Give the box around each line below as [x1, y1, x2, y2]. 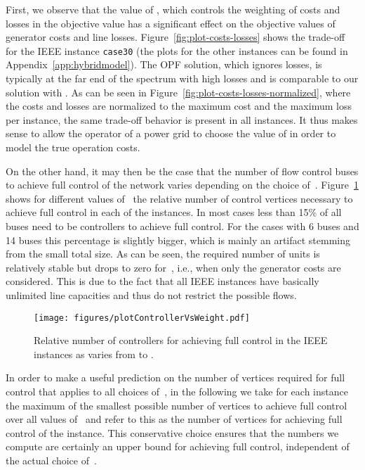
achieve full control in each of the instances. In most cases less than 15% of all [6, 205, 342, 220]
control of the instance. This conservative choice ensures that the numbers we [6, 425, 339, 440]
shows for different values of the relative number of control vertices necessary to [6, 191, 353, 205]
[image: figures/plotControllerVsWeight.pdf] [34, 312, 250, 323]
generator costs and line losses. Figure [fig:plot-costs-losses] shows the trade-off [6, 30, 345, 44]
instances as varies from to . [34, 346, 154, 361]
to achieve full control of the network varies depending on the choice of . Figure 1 [6, 177, 359, 192]
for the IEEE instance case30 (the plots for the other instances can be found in [6, 43, 348, 58]
